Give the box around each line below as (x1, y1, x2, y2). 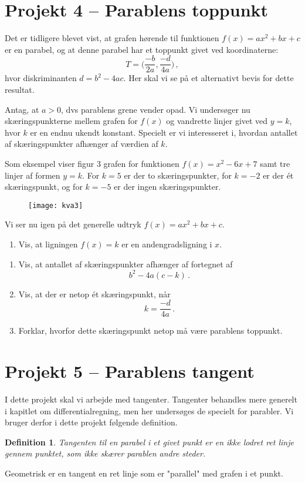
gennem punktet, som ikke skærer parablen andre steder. (5, 447, 206, 459)
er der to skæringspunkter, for (124, 169, 232, 181)
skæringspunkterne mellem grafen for (5, 115, 138, 127)
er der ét (263, 169, 294, 181)
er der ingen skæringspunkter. (114, 180, 221, 193)
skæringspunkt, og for (5, 180, 83, 193)
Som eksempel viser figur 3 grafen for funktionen (5, 157, 179, 169)
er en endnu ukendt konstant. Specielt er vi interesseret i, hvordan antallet (30, 126, 298, 138)
